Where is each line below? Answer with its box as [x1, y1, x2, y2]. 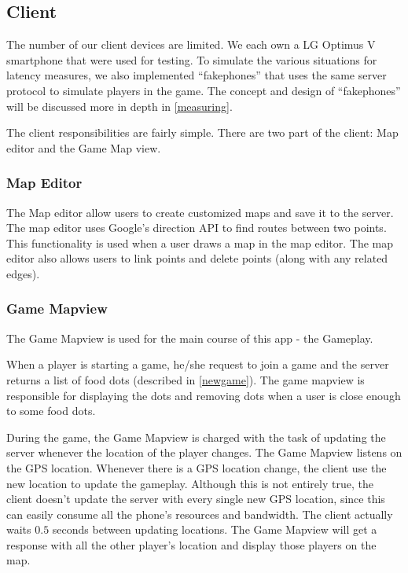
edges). [6, 265, 40, 281]
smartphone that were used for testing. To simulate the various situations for [6, 51, 377, 68]
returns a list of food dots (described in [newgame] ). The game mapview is [6, 371, 365, 388]
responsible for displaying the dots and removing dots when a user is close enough [6, 387, 401, 403]
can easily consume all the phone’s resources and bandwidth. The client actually [6, 505, 393, 522]
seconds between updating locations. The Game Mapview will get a [52, 521, 377, 538]
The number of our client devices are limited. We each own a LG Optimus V [6, 36, 376, 53]
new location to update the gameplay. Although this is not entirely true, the [6, 475, 373, 491]
